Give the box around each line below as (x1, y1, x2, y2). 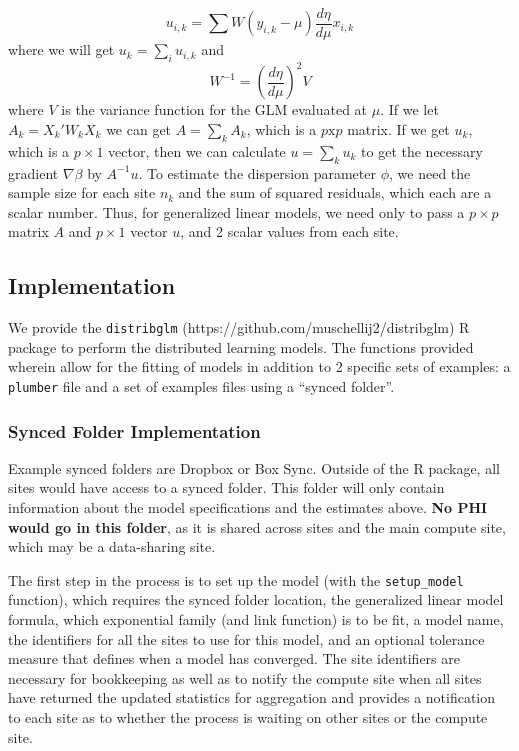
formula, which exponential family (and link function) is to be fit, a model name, (8, 609, 504, 630)
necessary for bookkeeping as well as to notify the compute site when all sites (8, 667, 482, 688)
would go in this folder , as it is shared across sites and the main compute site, (8, 516, 506, 537)
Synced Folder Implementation (8, 418, 261, 443)
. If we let (380, 99, 439, 120)
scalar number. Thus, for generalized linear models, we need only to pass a (8, 201, 465, 222)
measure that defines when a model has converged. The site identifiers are (8, 648, 460, 669)
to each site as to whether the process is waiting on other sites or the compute (8, 707, 488, 728)
